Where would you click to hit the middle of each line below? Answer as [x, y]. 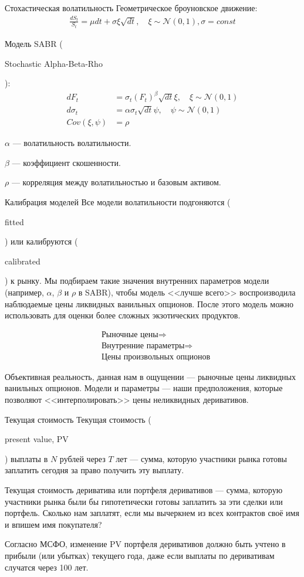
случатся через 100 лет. [47, 567]
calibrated [23, 261]
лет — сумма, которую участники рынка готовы [201, 458]
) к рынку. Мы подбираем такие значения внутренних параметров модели [137, 281]
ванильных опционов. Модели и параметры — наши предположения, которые [144, 388]
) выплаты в [26, 458]
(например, [24, 292]
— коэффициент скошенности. [66, 162]
